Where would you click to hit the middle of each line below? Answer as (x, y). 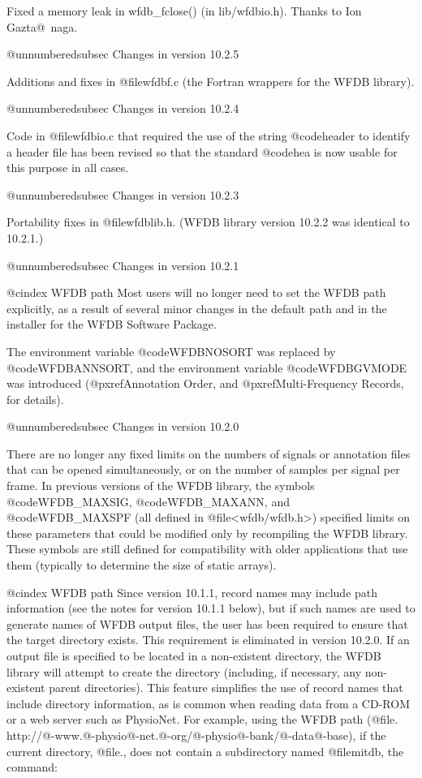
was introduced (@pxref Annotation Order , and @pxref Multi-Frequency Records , (205, 383)
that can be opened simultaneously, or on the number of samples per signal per (203, 469)
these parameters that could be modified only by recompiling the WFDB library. (207, 533)
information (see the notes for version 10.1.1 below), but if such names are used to (211, 608)
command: (32, 767)
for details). (35, 399)
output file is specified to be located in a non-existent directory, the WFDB (194, 655)
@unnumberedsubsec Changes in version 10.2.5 (123, 54)
